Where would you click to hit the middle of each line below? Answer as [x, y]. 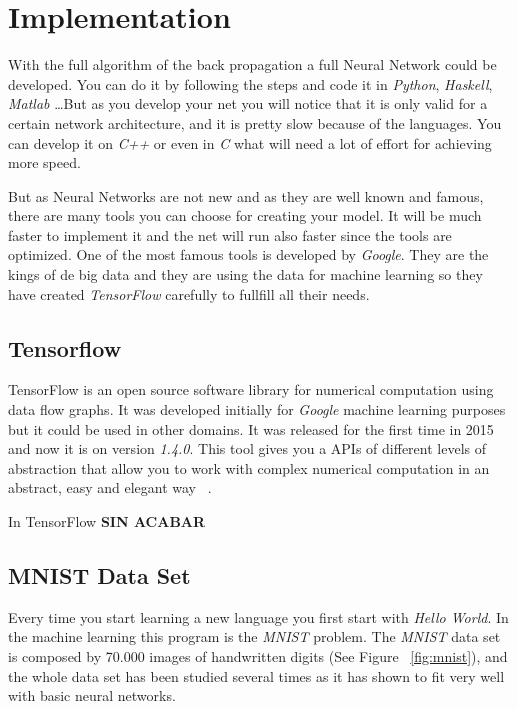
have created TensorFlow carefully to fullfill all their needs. [189, 293]
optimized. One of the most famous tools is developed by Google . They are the [248, 254]
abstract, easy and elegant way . [110, 487]
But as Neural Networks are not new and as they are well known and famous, [246, 195]
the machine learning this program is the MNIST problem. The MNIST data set [254, 636]
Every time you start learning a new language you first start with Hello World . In [258, 616]
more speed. [44, 162]
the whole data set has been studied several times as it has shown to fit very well [256, 675]
